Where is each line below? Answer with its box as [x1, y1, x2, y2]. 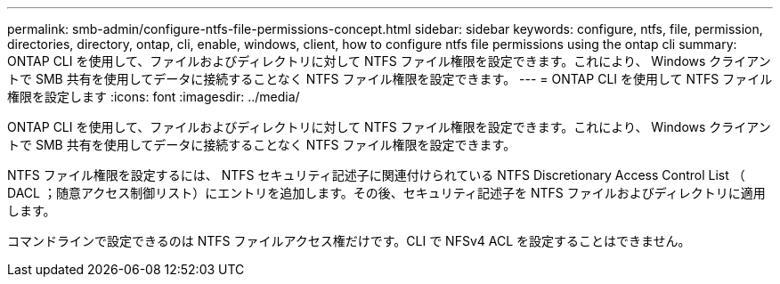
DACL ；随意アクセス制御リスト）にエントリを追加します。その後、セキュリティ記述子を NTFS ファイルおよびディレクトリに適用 [7, 185, 766, 200]
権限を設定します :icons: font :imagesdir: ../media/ [7, 89, 300, 104]
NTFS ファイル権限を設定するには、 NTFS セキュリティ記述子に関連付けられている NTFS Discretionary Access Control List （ [7, 167, 745, 183]
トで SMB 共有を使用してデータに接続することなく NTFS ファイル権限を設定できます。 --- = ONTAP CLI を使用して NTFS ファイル [7, 71, 773, 86]
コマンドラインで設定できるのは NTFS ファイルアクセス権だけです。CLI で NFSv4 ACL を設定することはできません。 [7, 233, 691, 248]
